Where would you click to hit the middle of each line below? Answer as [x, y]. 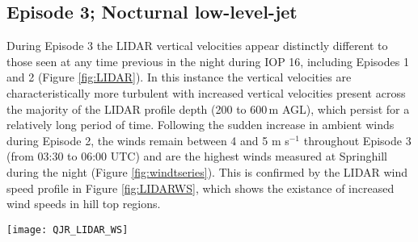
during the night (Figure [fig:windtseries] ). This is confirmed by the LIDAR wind [207, 171]
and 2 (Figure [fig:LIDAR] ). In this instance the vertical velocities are [179, 77]
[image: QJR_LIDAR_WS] [68, 229]
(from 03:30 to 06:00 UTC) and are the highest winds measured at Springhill [197, 156]
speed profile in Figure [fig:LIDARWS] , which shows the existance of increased [201, 188]
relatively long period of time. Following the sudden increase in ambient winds [201, 125]
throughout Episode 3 [357, 140]
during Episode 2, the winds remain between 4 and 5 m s [148, 140]
